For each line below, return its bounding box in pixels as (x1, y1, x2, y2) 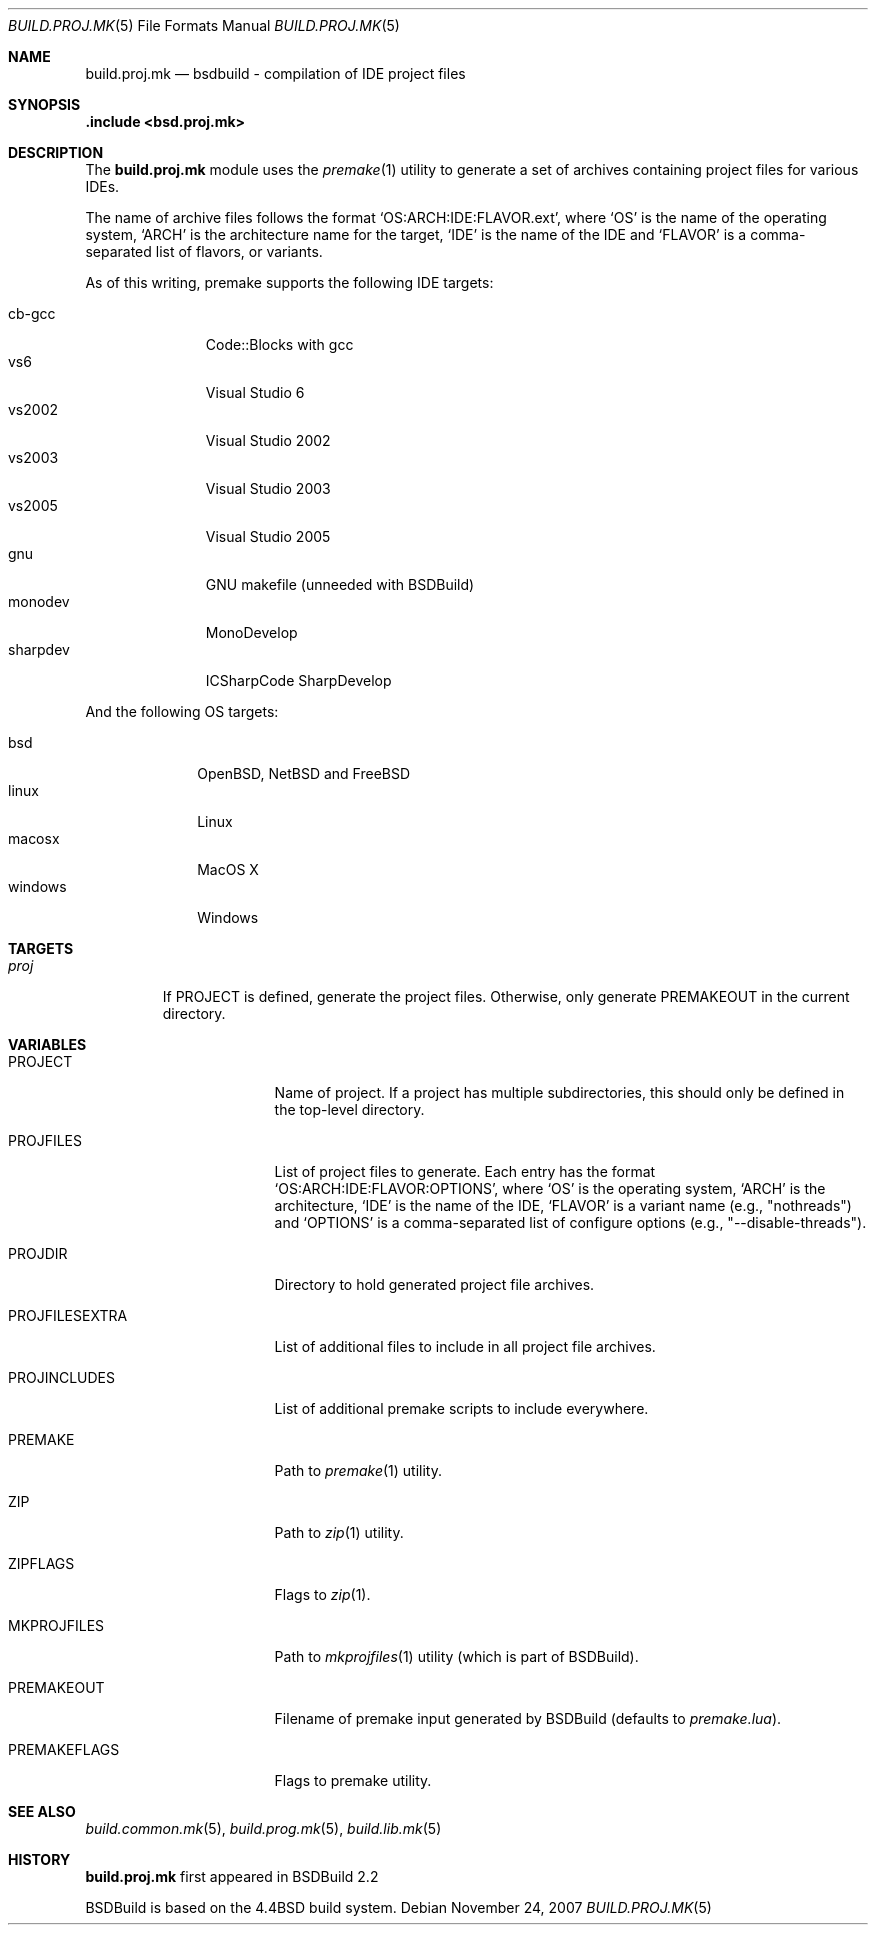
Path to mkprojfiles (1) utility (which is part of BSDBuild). (274, 1648, 639, 1665)
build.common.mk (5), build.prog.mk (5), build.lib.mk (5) (85, 1820, 442, 1837)
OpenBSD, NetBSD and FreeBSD (197, 765, 411, 782)
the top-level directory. (274, 1101, 425, 1118)
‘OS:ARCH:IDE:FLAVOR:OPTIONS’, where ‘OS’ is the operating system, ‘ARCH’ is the (274, 1180, 826, 1197)
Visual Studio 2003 (205, 480, 331, 497)
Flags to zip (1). (274, 1586, 371, 1603)
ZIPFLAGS (8, 1555, 75, 1572)
